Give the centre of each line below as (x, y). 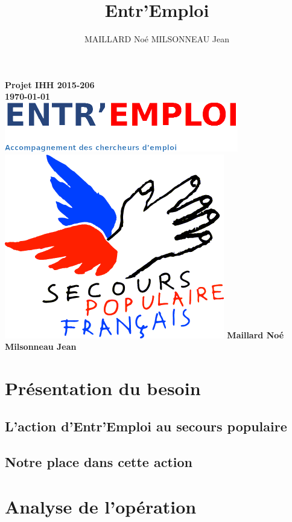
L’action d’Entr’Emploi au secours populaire (146, 426)
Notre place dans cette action (99, 462)
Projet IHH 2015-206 (50, 84)
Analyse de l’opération (101, 506)
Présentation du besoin (103, 388)
